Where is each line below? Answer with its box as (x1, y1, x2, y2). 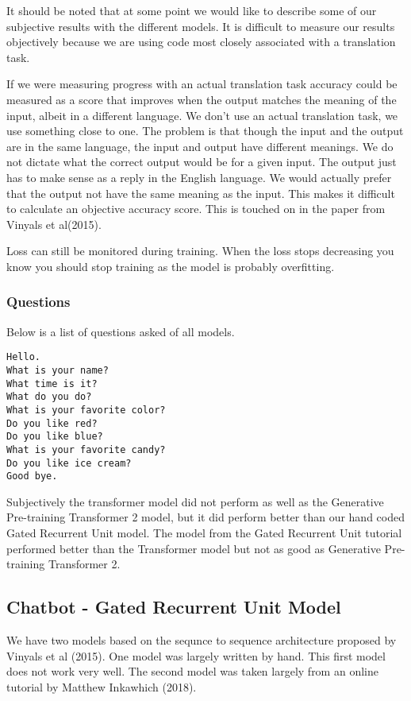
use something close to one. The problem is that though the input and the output (6, 122, 404, 139)
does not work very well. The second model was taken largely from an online (6, 663, 378, 680)
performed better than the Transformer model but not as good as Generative (6, 540, 381, 556)
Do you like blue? (6, 431, 103, 443)
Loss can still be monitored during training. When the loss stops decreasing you (6, 242, 394, 259)
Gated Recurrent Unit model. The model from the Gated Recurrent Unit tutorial (6, 525, 402, 541)
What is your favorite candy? (6, 443, 166, 455)
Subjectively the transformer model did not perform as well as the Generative (6, 493, 384, 509)
